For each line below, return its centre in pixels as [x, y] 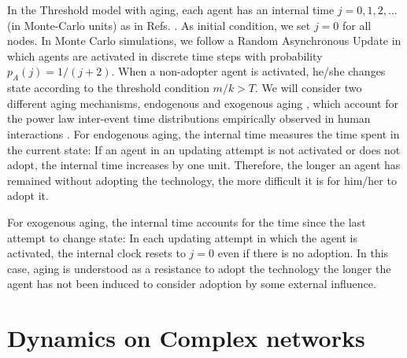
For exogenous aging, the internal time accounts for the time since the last [187, 221]
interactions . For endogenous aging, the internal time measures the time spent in [203, 133]
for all [357, 25]
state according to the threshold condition [108, 88]
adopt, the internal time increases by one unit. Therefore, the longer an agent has [204, 165]
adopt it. [28, 196]
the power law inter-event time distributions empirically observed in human [189, 118]
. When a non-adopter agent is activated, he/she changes [248, 71]
